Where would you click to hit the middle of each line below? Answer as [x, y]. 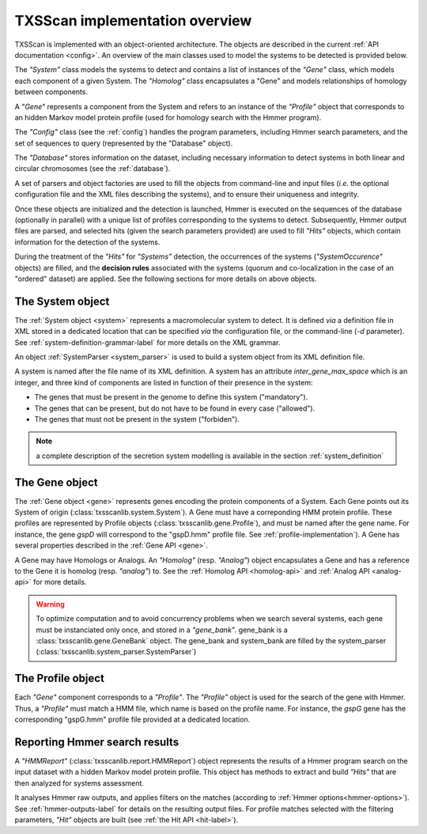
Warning [50, 604]
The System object [62, 301]
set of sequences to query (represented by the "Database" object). [124, 143]
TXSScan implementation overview [133, 21]
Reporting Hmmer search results [97, 742]
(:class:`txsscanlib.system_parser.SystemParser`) [116, 652]
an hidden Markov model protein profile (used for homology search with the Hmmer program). [168, 117]
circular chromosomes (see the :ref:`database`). [93, 169]
